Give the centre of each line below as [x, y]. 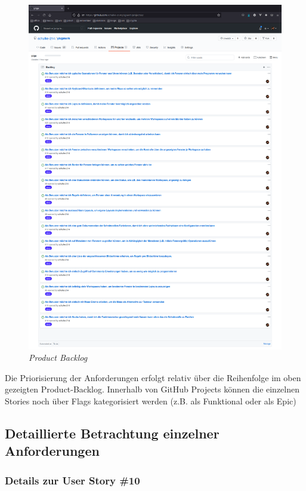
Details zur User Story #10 [72, 480]
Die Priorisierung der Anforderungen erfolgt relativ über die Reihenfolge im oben [153, 377]
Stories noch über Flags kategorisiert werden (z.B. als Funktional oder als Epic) [151, 401]
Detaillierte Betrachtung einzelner [112, 433]
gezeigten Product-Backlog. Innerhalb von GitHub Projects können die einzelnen [152, 389]
